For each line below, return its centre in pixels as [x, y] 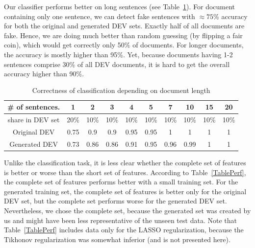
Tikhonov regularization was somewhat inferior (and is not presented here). [117, 239]
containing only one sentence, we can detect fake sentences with [100, 16]
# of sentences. [34, 107]
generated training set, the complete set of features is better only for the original [125, 191]
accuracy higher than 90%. [44, 74]
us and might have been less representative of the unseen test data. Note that [120, 220]
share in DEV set [34, 120]
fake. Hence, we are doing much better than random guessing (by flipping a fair [123, 35]
